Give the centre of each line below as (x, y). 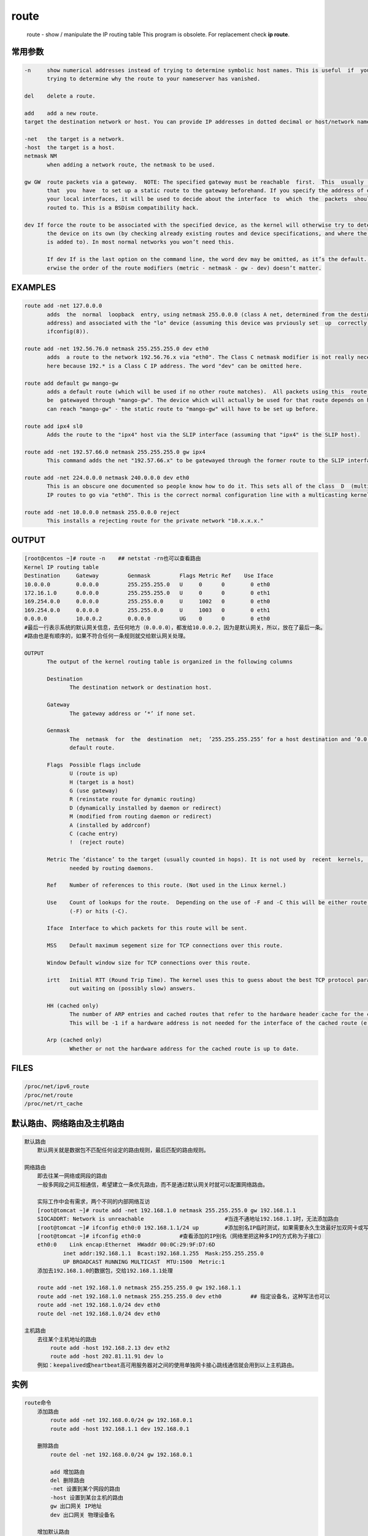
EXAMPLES (34, 287)
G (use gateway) (94, 791)
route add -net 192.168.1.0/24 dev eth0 (99, 1305)
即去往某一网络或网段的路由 (72, 1176)
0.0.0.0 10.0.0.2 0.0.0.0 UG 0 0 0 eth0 (147, 619)
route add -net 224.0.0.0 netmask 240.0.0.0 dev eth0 (107, 477)
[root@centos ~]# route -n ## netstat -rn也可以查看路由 (113, 558)
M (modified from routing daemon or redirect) (141, 817)
